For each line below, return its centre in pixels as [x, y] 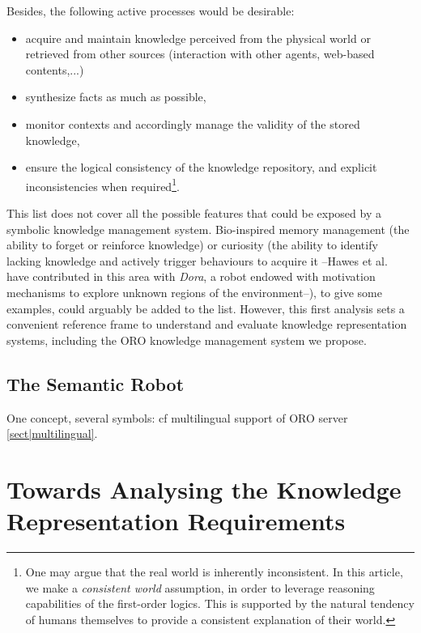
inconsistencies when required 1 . [102, 185]
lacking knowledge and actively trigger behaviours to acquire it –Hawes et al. [197, 260]
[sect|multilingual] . [52, 433]
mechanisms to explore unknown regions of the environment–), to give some [194, 292]
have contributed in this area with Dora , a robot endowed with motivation [191, 276]
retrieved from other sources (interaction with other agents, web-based [200, 54]
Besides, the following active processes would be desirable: [151, 11]
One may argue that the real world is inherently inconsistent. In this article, [214, 572]
